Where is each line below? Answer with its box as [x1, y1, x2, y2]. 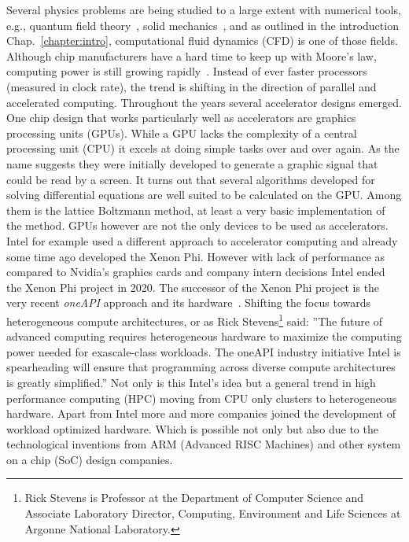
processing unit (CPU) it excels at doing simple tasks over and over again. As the [6, 140, 400, 157]
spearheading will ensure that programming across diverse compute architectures [6, 359, 396, 375]
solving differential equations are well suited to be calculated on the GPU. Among [6, 186, 402, 203]
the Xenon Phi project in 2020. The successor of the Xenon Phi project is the [6, 278, 380, 295]
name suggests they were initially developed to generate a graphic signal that [6, 155, 378, 171]
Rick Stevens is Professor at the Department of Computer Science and [24, 489, 364, 506]
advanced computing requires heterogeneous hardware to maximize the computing [6, 328, 402, 345]
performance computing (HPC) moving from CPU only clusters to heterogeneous [6, 389, 397, 406]
